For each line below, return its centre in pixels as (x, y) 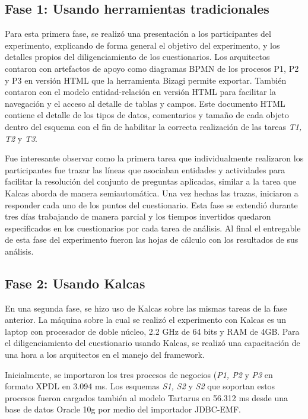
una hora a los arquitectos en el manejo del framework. (105, 355)
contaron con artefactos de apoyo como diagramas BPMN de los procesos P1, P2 (152, 68)
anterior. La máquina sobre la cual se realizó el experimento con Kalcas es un (145, 320)
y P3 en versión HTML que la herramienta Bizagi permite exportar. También (146, 80)
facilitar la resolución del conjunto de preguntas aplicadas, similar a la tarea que (150, 181)
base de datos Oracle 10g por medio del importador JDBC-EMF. (123, 409)
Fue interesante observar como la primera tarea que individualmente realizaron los (154, 158)
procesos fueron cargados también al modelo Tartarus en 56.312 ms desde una (147, 397)
